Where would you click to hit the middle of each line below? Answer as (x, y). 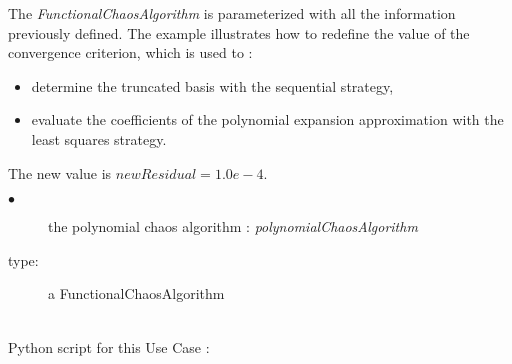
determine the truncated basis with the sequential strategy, (212, 85)
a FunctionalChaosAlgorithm (136, 293)
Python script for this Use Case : (109, 346)
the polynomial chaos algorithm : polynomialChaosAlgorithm (233, 226)
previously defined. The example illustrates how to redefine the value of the (239, 32)
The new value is (60, 172)
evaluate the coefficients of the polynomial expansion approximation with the (267, 119)
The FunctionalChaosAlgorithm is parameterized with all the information (232, 13)
